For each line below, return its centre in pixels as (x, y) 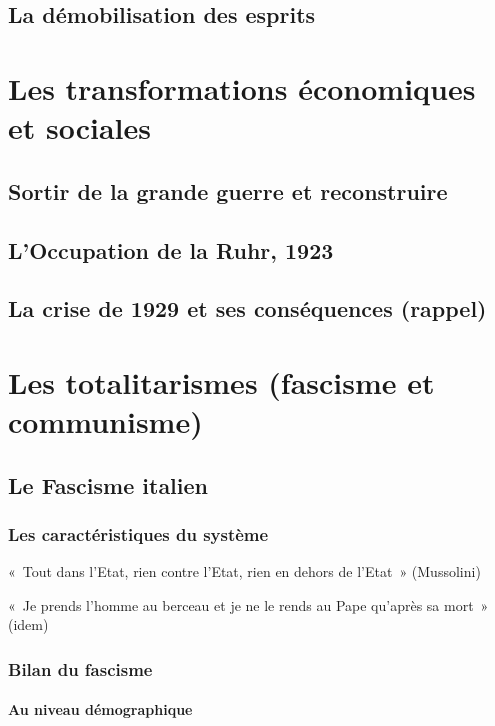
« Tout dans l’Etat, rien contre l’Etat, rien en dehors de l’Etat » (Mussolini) (244, 571)
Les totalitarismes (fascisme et (221, 381)
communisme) (105, 421)
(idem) (28, 624)
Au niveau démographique (100, 709)
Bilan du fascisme (80, 668)
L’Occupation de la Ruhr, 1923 (171, 249)
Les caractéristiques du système (138, 533)
